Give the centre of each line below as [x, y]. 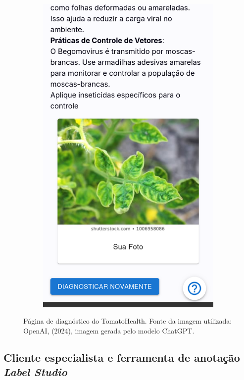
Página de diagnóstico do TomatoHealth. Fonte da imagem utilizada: [128, 321]
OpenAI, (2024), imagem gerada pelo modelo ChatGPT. [109, 330]
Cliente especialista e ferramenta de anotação [122, 357]
